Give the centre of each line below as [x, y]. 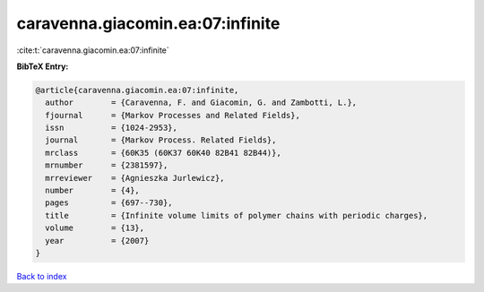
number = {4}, [93, 191]
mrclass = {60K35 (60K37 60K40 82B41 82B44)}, [163, 153]
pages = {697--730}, [109, 203]
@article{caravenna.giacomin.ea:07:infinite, [137, 90]
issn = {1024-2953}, [112, 128]
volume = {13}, [95, 228]
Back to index [42, 276]
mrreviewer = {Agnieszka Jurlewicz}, [135, 178]
